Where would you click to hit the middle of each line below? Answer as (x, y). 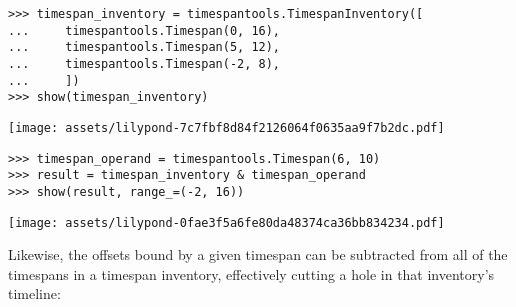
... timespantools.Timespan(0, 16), (144, 30)
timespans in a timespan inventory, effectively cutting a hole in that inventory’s (251, 273)
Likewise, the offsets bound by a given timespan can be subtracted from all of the (258, 254)
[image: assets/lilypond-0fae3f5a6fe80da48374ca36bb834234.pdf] (226, 222)
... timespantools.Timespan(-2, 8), (144, 63)
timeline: (34, 293)
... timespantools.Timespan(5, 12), (144, 47)
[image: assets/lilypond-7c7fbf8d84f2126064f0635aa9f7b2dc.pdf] (226, 127)
